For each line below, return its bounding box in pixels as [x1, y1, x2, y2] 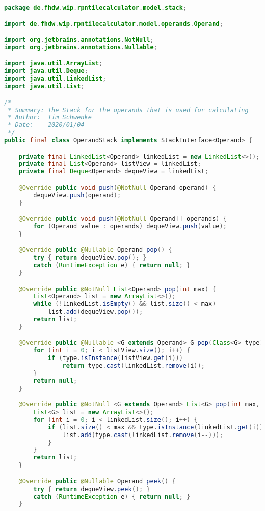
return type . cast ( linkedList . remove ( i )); [62, 362, 205, 370]
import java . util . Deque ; [4, 67, 88, 75]
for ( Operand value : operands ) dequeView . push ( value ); [33, 222, 227, 230]
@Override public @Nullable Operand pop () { [18, 246, 172, 254]
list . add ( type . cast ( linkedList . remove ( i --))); [62, 431, 223, 439]
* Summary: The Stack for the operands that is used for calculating [8, 106, 249, 114]
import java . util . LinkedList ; [4, 75, 107, 83]
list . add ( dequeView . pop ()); [47, 308, 143, 316]
